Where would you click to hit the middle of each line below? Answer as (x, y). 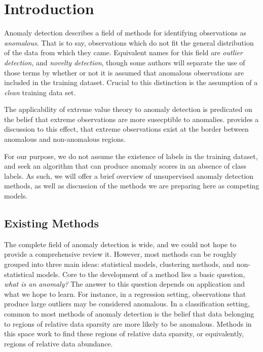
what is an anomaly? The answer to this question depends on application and (125, 284)
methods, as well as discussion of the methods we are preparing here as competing (132, 186)
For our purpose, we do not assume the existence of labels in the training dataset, (131, 156)
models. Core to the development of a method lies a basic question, (141, 274)
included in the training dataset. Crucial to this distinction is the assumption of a (131, 82)
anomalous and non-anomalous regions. (65, 139)
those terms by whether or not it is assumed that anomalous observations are (124, 72)
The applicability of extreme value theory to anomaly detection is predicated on (128, 109)
